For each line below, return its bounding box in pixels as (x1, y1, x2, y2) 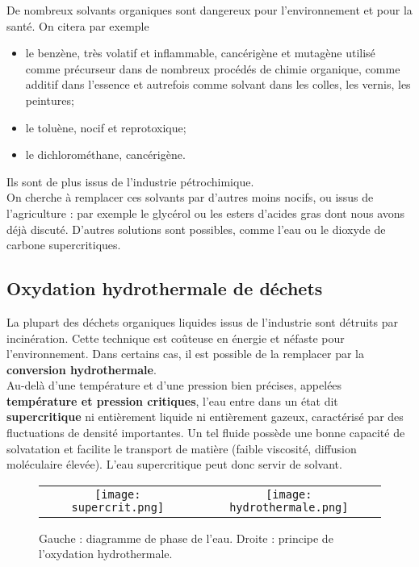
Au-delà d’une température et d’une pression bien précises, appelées (6, 377, 342, 394)
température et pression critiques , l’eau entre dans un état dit (6, 392, 338, 409)
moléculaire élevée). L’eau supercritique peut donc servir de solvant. (6, 456, 342, 473)
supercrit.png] (71, 500, 165, 514)
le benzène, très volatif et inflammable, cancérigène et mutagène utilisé (25, 44, 375, 61)
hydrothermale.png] (229, 500, 349, 514)
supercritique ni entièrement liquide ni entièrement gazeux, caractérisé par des (6, 408, 404, 425)
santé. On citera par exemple (6, 17, 149, 34)
